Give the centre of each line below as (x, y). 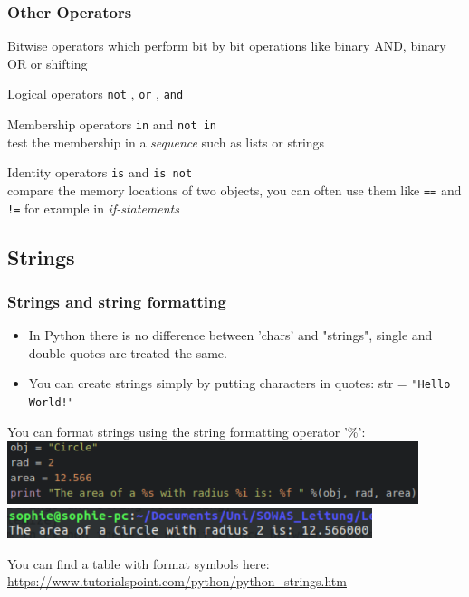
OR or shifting (48, 63)
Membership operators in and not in (112, 124)
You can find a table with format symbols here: (139, 563)
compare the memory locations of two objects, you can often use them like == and (234, 190)
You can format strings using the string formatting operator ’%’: (187, 431)
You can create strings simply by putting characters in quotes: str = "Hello (239, 383)
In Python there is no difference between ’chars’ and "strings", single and (230, 335)
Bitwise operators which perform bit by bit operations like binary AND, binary (227, 46)
